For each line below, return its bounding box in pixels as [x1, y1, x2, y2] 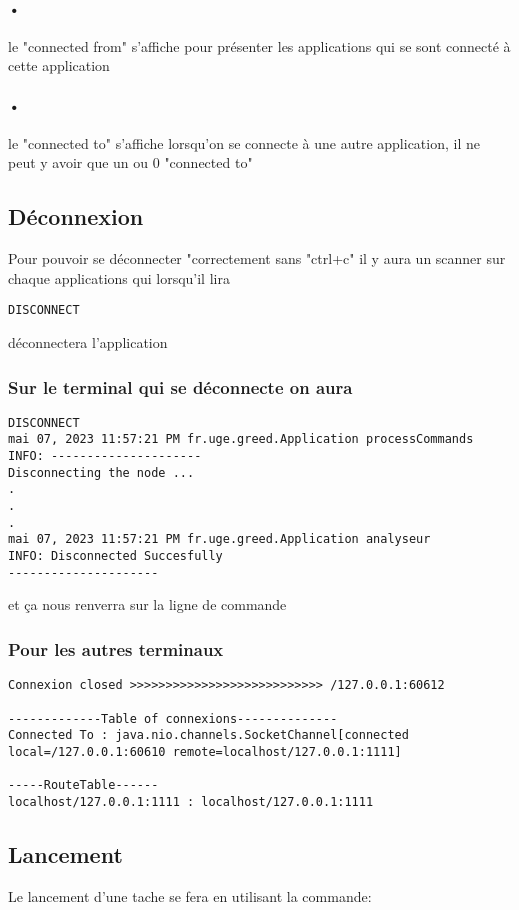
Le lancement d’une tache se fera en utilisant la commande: [8, 885, 372, 906]
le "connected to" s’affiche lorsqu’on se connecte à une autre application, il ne [8, 132, 480, 153]
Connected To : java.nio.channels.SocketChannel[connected [8, 728, 409, 743]
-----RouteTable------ [8, 778, 159, 793]
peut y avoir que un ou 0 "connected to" [8, 152, 253, 173]
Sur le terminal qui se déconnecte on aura [8, 374, 353, 399]
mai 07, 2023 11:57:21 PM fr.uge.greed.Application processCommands [8, 432, 474, 447]
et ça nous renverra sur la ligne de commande [8, 594, 287, 615]
